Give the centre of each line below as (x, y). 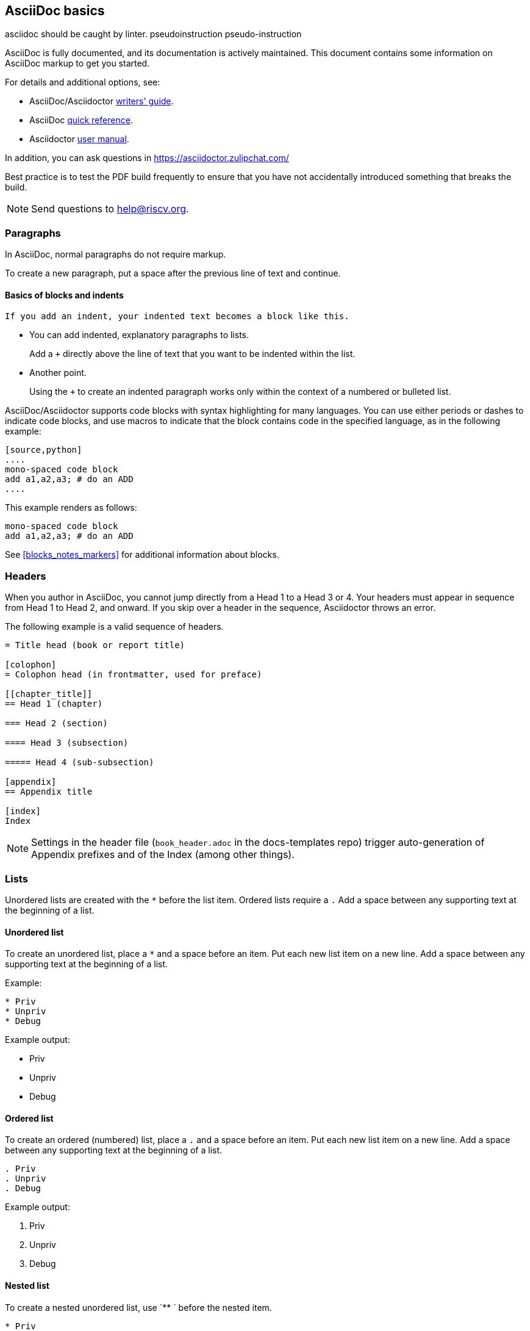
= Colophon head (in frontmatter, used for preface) (134, 675)
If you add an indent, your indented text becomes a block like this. (177, 316)
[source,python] (44, 450)
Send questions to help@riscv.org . (110, 209)
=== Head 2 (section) (56, 723)
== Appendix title (49, 792)
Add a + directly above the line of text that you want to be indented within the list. (192, 354)
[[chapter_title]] (49, 694)
